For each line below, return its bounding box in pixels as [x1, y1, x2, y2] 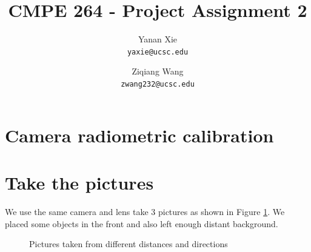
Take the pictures [5, 170, 154, 194]
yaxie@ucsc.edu [127, 47, 189, 56]
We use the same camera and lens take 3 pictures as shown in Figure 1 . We [5, 205, 285, 217]
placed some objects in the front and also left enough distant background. [5, 217, 278, 230]
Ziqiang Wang [132, 65, 184, 78]
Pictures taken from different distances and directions [29, 237, 228, 250]
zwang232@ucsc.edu [121, 79, 195, 88]
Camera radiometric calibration [5, 122, 274, 147]
